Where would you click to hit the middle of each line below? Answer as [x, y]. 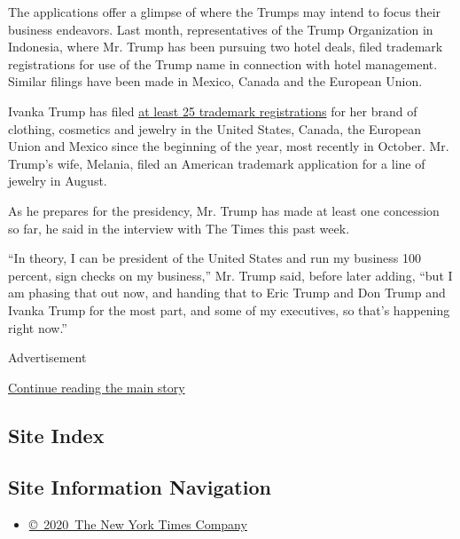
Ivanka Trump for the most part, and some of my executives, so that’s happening [229, 309]
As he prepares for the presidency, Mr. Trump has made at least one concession [224, 210]
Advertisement [47, 357]
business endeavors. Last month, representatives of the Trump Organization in [221, 29]
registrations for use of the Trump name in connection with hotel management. [223, 63]
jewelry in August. [58, 181]
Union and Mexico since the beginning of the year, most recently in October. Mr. [229, 146]
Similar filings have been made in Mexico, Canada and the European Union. [215, 81]
